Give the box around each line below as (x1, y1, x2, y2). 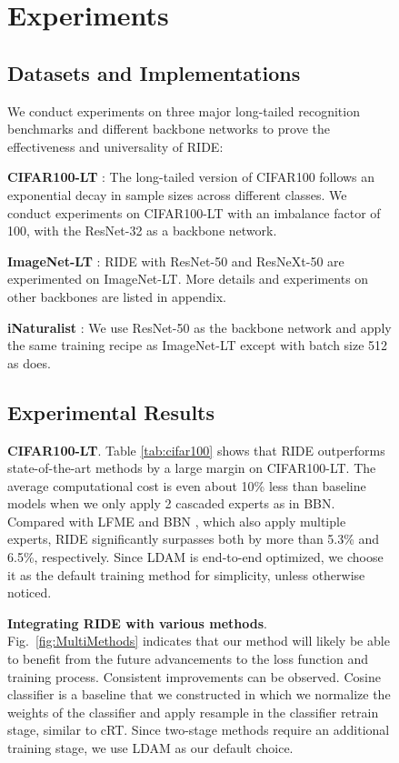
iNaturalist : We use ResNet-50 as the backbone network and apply (7, 317, 392, 336)
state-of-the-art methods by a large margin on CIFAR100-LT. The (7, 458, 376, 477)
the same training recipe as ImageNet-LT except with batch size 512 (7, 336, 388, 355)
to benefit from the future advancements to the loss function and (7, 649, 368, 668)
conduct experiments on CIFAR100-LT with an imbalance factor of (7, 203, 381, 222)
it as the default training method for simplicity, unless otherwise (7, 565, 365, 584)
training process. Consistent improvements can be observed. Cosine (7, 667, 381, 686)
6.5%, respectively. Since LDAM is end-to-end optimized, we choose (7, 547, 384, 567)
